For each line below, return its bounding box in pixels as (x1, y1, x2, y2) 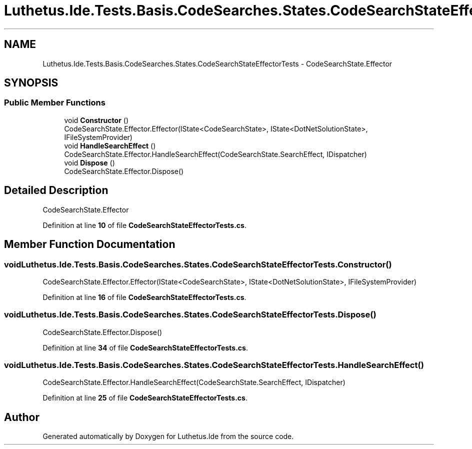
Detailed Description (4, 184, 108, 197)
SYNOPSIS (4, 76, 58, 89)
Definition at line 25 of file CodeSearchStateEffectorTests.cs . (42, 393, 247, 402)
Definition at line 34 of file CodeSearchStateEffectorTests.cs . (42, 343, 248, 352)
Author (4, 410, 39, 423)
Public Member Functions (4, 97, 105, 108)
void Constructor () (64, 115, 128, 124)
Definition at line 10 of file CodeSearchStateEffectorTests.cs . (42, 220, 246, 229)
